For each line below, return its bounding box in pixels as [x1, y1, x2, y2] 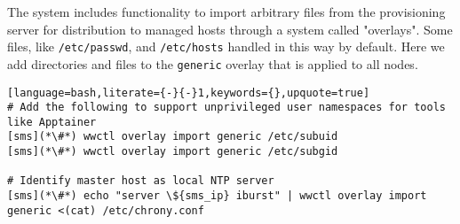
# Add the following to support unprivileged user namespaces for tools [7, 101, 446, 114]
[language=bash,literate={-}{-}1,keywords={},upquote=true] [7, 86, 370, 99]
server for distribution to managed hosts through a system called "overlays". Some [7, 19, 453, 38]
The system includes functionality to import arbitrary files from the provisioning [7, 3, 446, 20]
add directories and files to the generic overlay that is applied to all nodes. [7, 54, 418, 73]
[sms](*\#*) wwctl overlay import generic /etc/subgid [7, 145, 338, 158]
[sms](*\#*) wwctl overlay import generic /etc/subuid [7, 130, 338, 143]
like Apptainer [7, 115, 97, 128]
